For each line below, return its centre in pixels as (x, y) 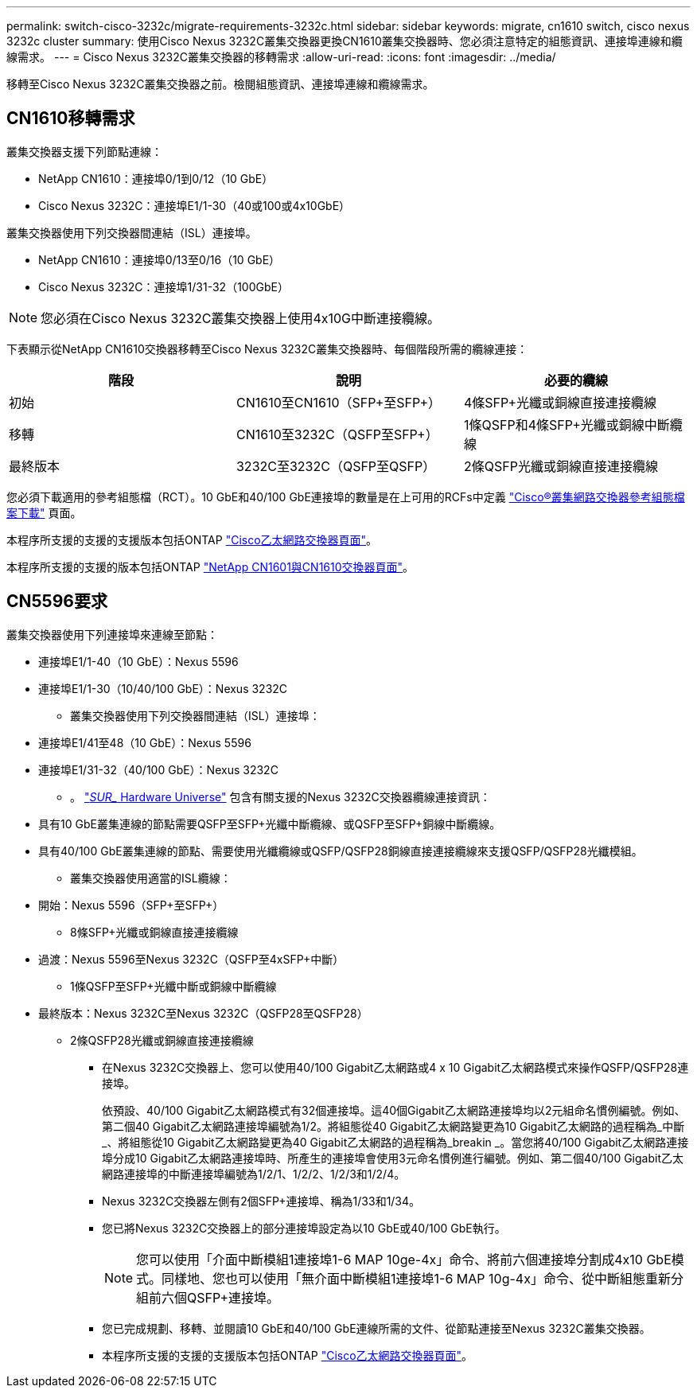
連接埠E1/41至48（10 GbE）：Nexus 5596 (145, 742)
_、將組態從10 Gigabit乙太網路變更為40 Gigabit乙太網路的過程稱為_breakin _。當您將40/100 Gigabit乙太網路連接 (395, 1142)
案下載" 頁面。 (44, 512)
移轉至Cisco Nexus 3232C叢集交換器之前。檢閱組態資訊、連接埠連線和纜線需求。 (220, 84)
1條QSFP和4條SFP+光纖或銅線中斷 (567, 424)
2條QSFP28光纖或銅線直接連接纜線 (162, 1040)
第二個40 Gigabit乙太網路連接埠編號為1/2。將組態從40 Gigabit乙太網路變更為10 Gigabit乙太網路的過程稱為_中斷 (393, 1126)
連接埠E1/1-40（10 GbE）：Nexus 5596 (138, 661)
